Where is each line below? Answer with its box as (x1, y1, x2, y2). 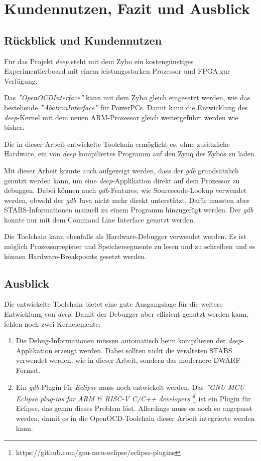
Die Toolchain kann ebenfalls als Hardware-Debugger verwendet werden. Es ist (4, 231, 246, 242)
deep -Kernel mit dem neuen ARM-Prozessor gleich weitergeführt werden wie (4, 112, 238, 122)
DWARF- (213, 355, 243, 365)
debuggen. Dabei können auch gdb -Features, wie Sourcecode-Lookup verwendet (4, 185, 247, 195)
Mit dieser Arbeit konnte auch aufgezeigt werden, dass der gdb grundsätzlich (4, 165, 239, 175)
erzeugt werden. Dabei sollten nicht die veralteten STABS (54, 345, 232, 355)
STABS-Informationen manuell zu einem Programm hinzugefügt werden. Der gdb (4, 204, 253, 215)
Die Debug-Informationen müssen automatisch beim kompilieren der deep (16, 335, 241, 346)
